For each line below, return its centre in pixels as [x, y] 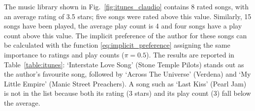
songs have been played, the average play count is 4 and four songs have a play [123, 26]
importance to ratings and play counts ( [64, 54]
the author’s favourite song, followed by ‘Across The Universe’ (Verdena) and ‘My [127, 74]
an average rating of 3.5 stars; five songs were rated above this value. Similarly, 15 [128, 16]
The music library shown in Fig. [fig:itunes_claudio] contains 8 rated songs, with [127, 6]
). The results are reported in [190, 54]
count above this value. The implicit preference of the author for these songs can [126, 35]
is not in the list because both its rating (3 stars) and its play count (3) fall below [127, 93]
